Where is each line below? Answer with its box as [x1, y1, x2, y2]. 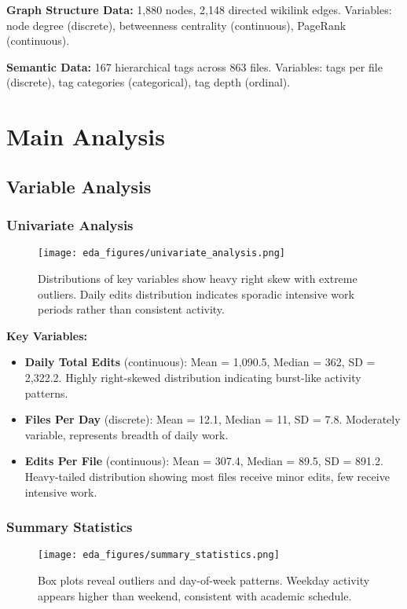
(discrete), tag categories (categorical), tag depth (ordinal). [6, 74, 291, 90]
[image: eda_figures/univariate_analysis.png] [38, 248, 285, 259]
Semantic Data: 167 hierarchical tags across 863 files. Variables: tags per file [6, 58, 383, 75]
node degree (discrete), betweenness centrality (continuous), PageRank [6, 17, 346, 33]
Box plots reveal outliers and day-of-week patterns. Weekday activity [38, 572, 370, 588]
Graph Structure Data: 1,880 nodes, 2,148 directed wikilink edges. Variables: [6, 2, 392, 17]
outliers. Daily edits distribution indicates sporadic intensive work [38, 285, 354, 302]
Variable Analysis [6, 174, 152, 198]
